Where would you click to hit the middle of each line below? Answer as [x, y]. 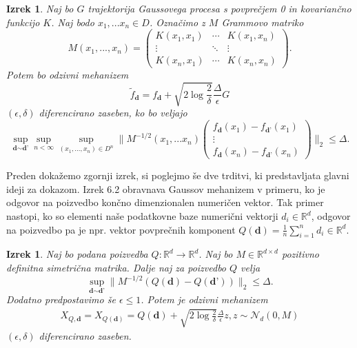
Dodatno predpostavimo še [61, 299]
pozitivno [300, 254]
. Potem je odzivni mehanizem [204, 299]
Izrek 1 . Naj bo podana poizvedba [77, 254]
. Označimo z [177, 22]
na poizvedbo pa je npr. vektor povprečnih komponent [121, 229]
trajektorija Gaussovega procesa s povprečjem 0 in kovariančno [220, 8]
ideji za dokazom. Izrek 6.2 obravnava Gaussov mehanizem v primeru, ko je [166, 188]
